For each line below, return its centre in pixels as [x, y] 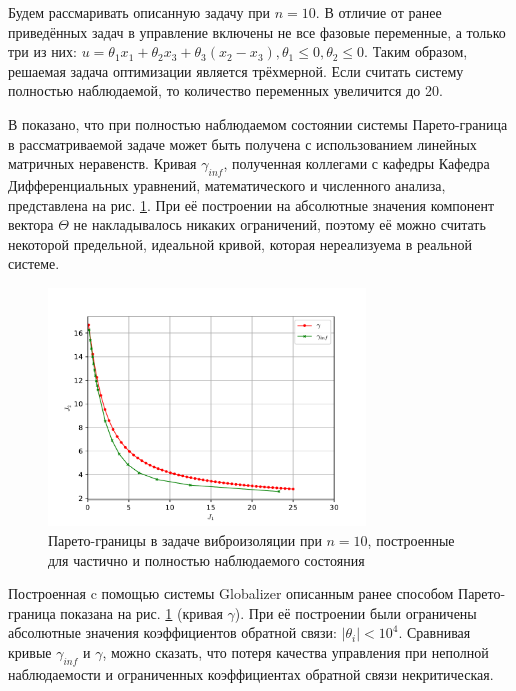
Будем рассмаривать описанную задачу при [139, 12]
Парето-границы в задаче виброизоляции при [185, 540]
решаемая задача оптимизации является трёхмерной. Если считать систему [236, 70]
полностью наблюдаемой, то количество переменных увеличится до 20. [225, 90]
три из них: [43, 51]
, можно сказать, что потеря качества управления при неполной [295, 651]
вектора [31, 224]
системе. [34, 263]
